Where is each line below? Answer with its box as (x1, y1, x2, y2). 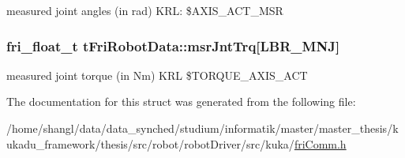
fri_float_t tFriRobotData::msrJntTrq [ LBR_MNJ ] (6, 36, 340, 55)
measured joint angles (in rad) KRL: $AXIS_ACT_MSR (6, 2, 283, 18)
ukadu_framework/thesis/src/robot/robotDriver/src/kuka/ (6, 135, 294, 152)
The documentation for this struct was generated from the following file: (6, 93, 356, 110)
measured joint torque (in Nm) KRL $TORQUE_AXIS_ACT (6, 66, 308, 83)
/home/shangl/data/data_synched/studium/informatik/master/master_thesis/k (6, 120, 399, 136)
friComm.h (294, 135, 347, 152)
